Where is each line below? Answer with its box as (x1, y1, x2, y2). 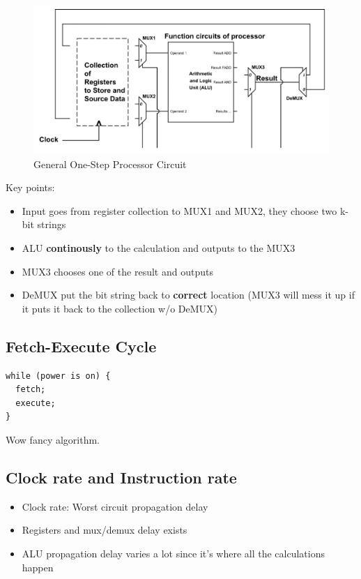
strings (37, 217, 66, 232)
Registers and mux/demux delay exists (22, 522, 187, 537)
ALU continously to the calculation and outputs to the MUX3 (22, 241, 295, 255)
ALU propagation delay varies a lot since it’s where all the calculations (22, 546, 325, 560)
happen (22, 559, 54, 574)
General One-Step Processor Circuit (33, 156, 187, 171)
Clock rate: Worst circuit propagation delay (22, 499, 208, 513)
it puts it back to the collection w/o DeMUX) (22, 301, 218, 315)
